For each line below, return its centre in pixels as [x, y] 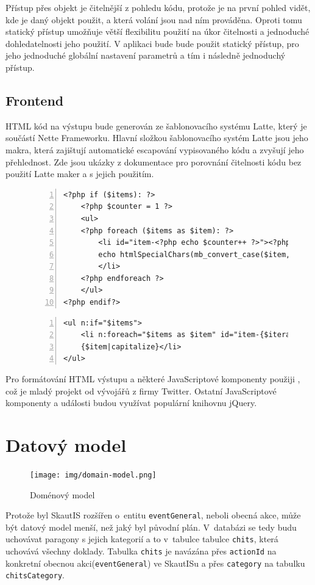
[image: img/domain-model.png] [93, 475]
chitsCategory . [35, 575]
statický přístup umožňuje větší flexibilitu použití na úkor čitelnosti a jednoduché [157, 31]
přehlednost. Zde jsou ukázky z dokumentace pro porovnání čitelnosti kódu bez [154, 162]
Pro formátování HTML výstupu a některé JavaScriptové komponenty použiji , [153, 379]
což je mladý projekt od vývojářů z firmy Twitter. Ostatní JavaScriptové [141, 391]
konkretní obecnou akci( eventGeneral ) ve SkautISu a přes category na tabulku [155, 563]
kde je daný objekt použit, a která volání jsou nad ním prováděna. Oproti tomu [154, 19]
